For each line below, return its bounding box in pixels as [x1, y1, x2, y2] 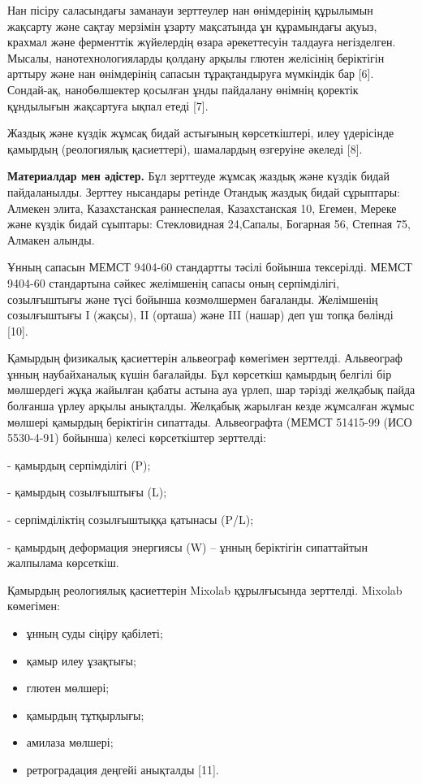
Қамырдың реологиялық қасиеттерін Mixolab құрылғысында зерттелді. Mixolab [7, 581, 403, 598]
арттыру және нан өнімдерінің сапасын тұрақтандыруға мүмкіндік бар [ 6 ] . [7, 65, 374, 82]
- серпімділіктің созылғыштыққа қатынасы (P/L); [7, 511, 254, 528]
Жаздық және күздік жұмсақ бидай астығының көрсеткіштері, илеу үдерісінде [7, 124, 394, 141]
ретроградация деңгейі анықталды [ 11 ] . [26, 760, 219, 778]
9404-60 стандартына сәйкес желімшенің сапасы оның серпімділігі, [7, 274, 340, 291]
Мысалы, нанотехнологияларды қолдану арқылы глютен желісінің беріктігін [7, 49, 385, 66]
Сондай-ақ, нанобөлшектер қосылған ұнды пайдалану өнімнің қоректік [7, 80, 359, 97]
